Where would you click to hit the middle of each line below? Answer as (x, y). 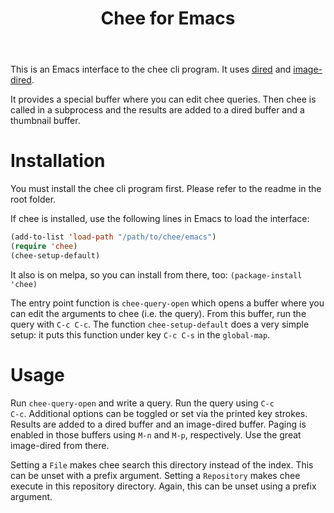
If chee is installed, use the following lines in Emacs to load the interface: (160, 219)
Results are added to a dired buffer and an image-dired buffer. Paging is (158, 424)
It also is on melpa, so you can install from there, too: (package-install (156, 274)
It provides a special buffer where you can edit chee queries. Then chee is (163, 99)
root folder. (33, 199)
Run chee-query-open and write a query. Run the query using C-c (142, 403)
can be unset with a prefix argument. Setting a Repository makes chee (155, 475)
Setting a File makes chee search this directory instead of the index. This (162, 464)
